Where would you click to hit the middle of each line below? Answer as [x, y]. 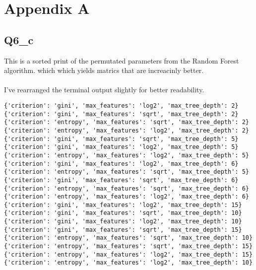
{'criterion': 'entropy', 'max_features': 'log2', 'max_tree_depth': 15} [128, 254]
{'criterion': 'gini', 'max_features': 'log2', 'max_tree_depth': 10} [123, 222]
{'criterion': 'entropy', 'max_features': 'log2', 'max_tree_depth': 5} [127, 155]
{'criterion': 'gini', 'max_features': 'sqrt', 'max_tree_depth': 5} [121, 139]
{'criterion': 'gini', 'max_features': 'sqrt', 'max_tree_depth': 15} [123, 230]
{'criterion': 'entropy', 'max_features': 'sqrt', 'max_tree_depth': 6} [127, 188]
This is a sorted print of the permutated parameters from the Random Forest [122, 60]
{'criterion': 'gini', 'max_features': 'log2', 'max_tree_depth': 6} [121, 164]
